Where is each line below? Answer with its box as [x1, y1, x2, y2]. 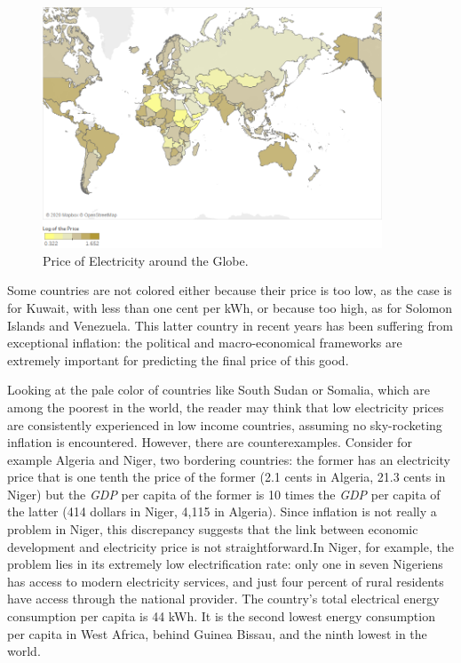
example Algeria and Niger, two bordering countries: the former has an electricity [7, 450, 451, 468]
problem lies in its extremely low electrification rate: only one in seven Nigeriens [7, 555, 443, 573]
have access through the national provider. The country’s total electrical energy [7, 589, 440, 608]
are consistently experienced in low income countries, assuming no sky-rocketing [7, 415, 442, 434]
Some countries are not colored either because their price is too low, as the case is [7, 281, 452, 300]
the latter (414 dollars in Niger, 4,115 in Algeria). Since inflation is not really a [7, 502, 437, 521]
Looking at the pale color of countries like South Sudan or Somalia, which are [7, 380, 431, 399]
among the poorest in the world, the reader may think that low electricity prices [7, 397, 444, 416]
